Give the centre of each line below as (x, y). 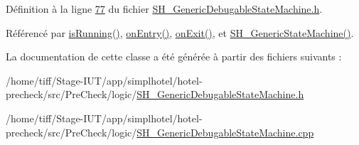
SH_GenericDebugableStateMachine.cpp (225, 132)
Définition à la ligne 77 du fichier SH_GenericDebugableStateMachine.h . (164, 9)
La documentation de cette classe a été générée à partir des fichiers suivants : (174, 57)
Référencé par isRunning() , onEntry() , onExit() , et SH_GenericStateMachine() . (180, 32)
